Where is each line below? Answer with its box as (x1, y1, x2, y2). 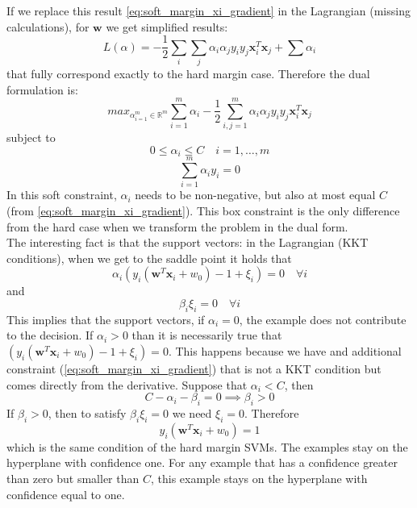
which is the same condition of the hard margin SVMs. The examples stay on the (6, 438, 408, 455)
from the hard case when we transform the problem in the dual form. (6, 218, 348, 235)
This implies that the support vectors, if (6, 310, 205, 327)
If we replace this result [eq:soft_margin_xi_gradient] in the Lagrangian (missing (6, 2, 411, 19)
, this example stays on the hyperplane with (150, 469, 368, 486)
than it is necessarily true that (131, 327, 282, 344)
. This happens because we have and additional (168, 343, 402, 360)
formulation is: (6, 81, 78, 98)
